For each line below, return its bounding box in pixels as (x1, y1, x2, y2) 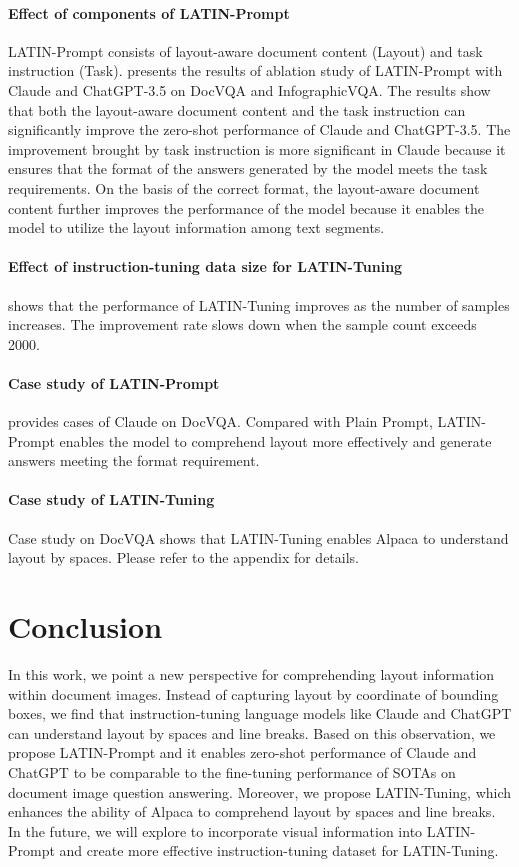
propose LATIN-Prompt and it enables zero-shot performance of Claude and (8, 742, 477, 763)
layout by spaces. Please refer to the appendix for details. (8, 547, 360, 568)
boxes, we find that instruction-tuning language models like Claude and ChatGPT (8, 703, 512, 724)
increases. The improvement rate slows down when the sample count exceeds (8, 314, 477, 335)
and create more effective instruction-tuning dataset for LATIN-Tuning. (59, 840, 499, 861)
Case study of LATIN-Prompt (8, 372, 220, 393)
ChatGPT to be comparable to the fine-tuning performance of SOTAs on (8, 761, 456, 782)
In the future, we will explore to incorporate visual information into (8, 820, 423, 841)
